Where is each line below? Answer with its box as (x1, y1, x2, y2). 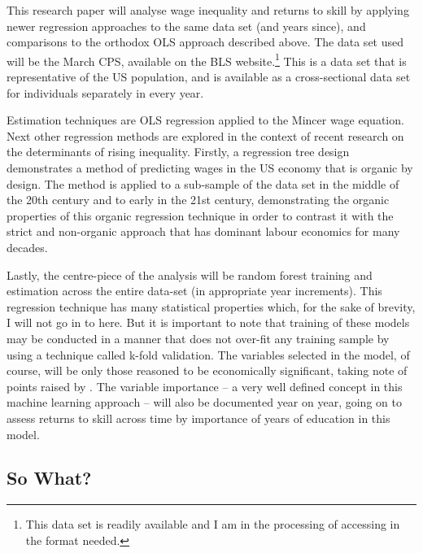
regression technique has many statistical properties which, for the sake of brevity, (7, 298, 416, 315)
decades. (7, 238, 48, 255)
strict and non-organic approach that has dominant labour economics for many (7, 223, 400, 240)
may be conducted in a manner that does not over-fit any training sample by (7, 329, 390, 346)
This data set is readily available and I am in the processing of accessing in (25, 516, 400, 533)
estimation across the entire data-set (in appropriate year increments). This (7, 282, 382, 299)
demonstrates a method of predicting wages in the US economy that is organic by (7, 159, 413, 176)
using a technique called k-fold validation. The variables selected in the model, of (7, 346, 410, 363)
